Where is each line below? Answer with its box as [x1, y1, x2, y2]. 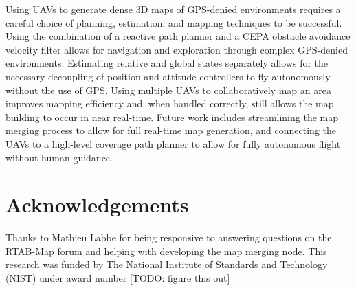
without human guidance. [5, 150, 113, 164]
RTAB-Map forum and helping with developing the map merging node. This [5, 243, 327, 258]
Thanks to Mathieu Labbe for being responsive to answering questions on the [5, 230, 332, 245]
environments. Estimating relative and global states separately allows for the [5, 56, 329, 70]
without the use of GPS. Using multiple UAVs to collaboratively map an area [5, 82, 331, 97]
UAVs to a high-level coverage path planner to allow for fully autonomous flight [5, 136, 341, 150]
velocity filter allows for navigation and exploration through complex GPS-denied [5, 42, 348, 56]
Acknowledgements [5, 190, 189, 219]
